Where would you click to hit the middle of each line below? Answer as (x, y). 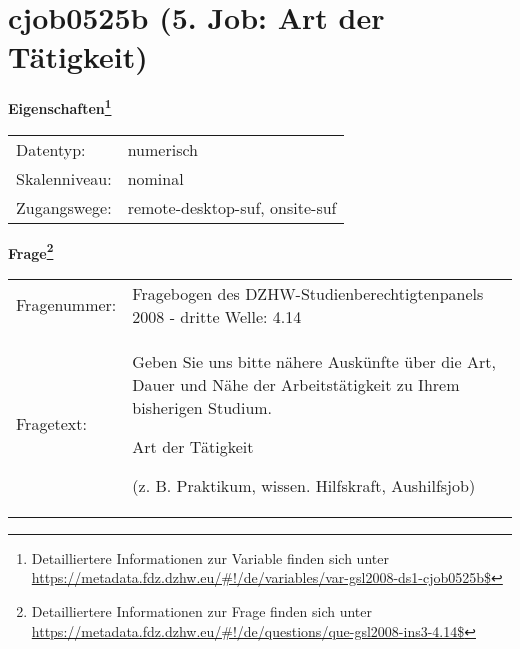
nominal (155, 178)
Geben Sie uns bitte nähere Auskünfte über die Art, (314, 361)
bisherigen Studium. (202, 407)
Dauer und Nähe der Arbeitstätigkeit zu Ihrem (296, 384)
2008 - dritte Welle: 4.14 (217, 316)
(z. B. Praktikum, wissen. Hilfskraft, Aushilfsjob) (304, 485)
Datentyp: (51, 149)
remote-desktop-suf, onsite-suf (232, 207)
